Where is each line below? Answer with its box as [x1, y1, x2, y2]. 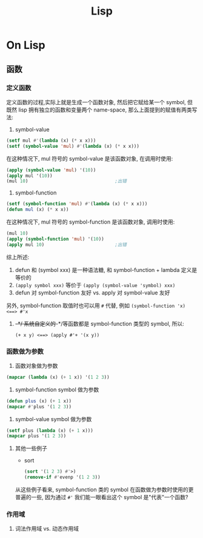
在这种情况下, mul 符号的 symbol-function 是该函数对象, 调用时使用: [6, 218, 175, 225]
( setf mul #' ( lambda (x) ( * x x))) [6, 138, 96, 144]
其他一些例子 [15, 445, 47, 452]
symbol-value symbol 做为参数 [15, 415, 92, 422]
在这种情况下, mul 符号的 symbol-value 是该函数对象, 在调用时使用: [6, 154, 173, 162]
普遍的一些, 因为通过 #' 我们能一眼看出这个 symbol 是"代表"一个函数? [15, 494, 188, 501]
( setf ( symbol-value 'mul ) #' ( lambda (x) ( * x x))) [6, 143, 139, 149]
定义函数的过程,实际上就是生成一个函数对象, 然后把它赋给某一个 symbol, [6, 98, 186, 105]
